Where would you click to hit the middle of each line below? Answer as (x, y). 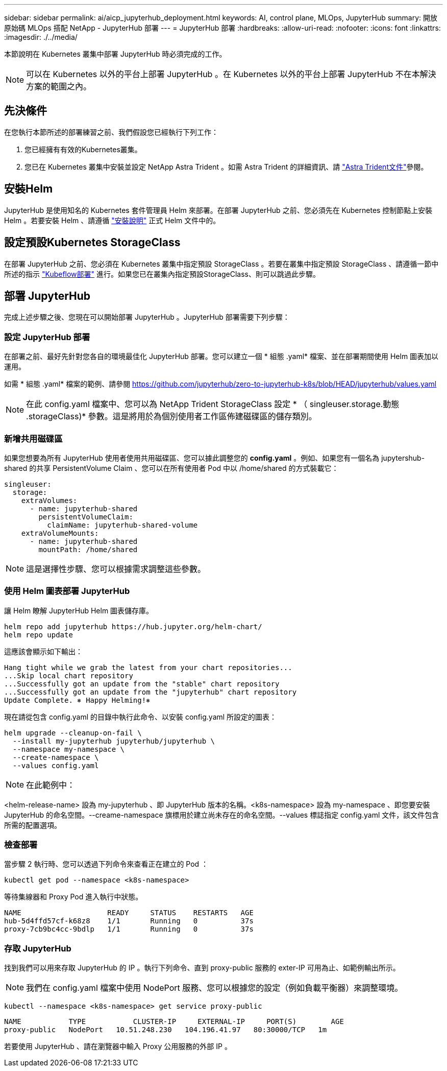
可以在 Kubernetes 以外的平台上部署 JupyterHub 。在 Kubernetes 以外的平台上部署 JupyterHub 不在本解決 (231, 74)
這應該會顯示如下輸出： (43, 651)
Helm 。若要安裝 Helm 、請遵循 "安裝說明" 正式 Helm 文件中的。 (112, 220)
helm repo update (39, 635)
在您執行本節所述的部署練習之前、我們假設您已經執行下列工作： (111, 132)
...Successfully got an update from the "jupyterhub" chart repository (151, 692)
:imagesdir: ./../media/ (41, 37)
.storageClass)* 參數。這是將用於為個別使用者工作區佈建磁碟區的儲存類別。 (171, 416)
